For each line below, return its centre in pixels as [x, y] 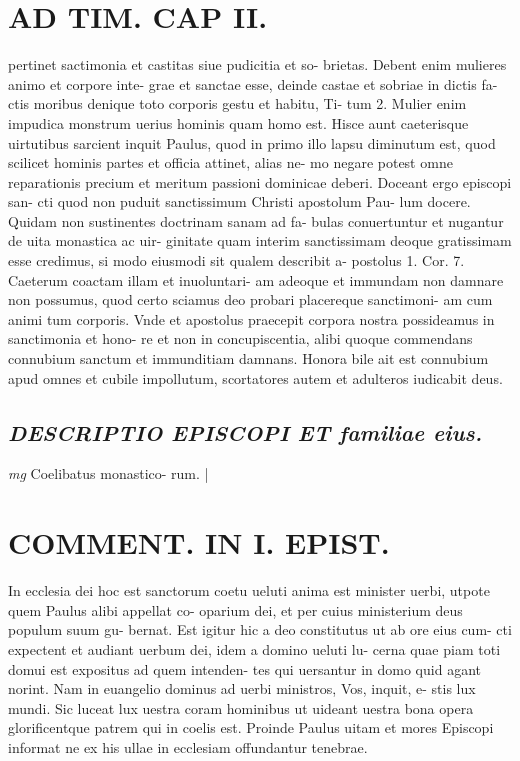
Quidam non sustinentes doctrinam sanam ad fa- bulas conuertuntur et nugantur [256, 220]
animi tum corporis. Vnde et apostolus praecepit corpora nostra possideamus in [251, 318]
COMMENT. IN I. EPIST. [199, 542]
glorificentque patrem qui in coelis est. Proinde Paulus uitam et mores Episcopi [251, 727]
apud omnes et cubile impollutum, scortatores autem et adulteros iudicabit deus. [255, 377]
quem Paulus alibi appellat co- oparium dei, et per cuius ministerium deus [235, 609]
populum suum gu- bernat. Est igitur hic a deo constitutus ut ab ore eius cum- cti [260, 629]
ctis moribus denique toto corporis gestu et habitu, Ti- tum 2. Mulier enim [237, 103]
